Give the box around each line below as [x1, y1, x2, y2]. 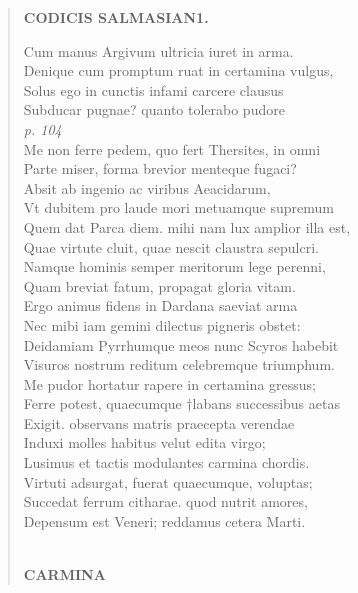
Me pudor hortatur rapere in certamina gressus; [23, 373, 316, 394]
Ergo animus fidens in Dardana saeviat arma [23, 295, 298, 316]
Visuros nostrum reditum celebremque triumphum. [23, 354, 335, 375]
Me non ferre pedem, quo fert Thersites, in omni [23, 138, 321, 159]
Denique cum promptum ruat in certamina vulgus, [23, 60, 334, 81]
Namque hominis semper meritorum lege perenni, [23, 256, 326, 277]
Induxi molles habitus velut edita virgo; [23, 432, 266, 453]
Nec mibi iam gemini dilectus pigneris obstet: [23, 314, 301, 335]
